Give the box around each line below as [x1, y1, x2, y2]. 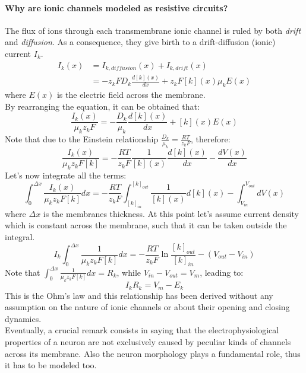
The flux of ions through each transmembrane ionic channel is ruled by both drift [5, 24, 301, 36]
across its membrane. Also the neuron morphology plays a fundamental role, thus [5, 347, 301, 359]
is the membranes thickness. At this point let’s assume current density [43, 207, 299, 219]
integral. [5, 230, 35, 243]
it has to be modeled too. [5, 359, 97, 371]
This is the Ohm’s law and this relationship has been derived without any [5, 289, 273, 301]
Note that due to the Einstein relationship [5, 133, 159, 145]
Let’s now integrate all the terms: [5, 168, 127, 181]
